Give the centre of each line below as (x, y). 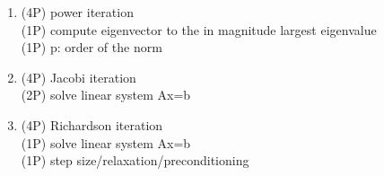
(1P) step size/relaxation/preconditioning (135, 160)
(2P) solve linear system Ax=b (106, 95)
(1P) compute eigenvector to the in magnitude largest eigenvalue (199, 29)
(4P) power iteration (77, 12)
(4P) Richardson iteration (92, 124)
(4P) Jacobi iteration (79, 77)
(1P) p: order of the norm (92, 47)
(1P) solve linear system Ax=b (106, 142)
